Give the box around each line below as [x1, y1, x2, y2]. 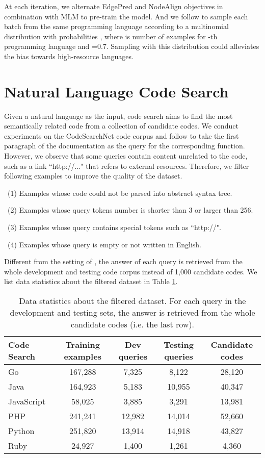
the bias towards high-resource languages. [4, 50, 134, 61]
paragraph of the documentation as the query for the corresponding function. [4, 140, 245, 151]
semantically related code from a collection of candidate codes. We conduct [4, 120, 238, 131]
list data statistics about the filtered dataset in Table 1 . [4, 276, 178, 287]
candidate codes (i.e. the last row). [71, 318, 194, 330]
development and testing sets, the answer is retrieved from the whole [10, 307, 255, 318]
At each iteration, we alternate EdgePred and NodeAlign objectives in [4, 1, 223, 11]
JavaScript [8, 395, 46, 407]
